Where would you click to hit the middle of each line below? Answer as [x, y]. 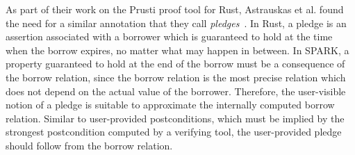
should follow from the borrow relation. [89, 145]
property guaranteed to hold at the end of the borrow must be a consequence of [175, 64]
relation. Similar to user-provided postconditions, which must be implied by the [175, 118]
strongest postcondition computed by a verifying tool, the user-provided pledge [174, 132]
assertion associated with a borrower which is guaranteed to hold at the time [169, 36]
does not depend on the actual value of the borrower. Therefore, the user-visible [176, 91]
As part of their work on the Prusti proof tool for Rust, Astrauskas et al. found [175, 9]
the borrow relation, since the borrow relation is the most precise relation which [176, 77]
